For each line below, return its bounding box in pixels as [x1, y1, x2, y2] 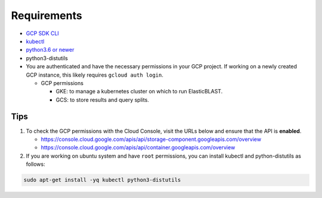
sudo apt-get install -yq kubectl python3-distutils [23, 177, 181, 184]
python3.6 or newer [26, 46, 75, 54]
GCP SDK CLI [26, 30, 59, 37]
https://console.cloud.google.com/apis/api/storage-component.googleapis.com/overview [41, 136, 262, 143]
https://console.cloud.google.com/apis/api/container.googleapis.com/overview [41, 144, 236, 151]
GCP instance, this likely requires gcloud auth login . [26, 71, 163, 78]
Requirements [11, 9, 83, 22]
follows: [26, 161, 45, 168]
